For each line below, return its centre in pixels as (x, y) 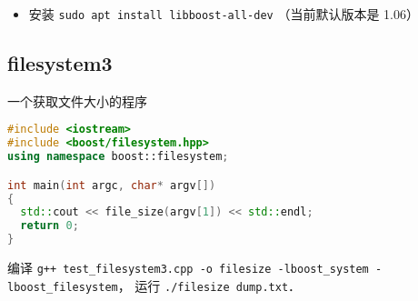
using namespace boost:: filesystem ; (118, 157)
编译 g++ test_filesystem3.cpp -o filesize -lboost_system (188, 268)
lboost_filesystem (63, 287)
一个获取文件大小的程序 (77, 100)
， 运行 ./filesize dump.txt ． (209, 285)
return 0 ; (50, 226)
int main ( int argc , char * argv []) (112, 185)
